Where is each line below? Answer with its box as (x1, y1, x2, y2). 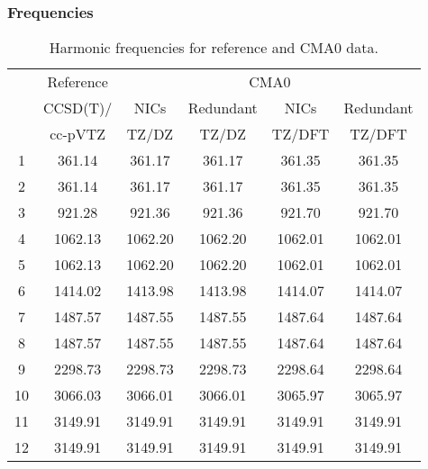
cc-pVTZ (50, 123, 106, 145)
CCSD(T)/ (43, 97, 113, 119)
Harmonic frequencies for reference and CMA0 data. (49, 37, 378, 59)
